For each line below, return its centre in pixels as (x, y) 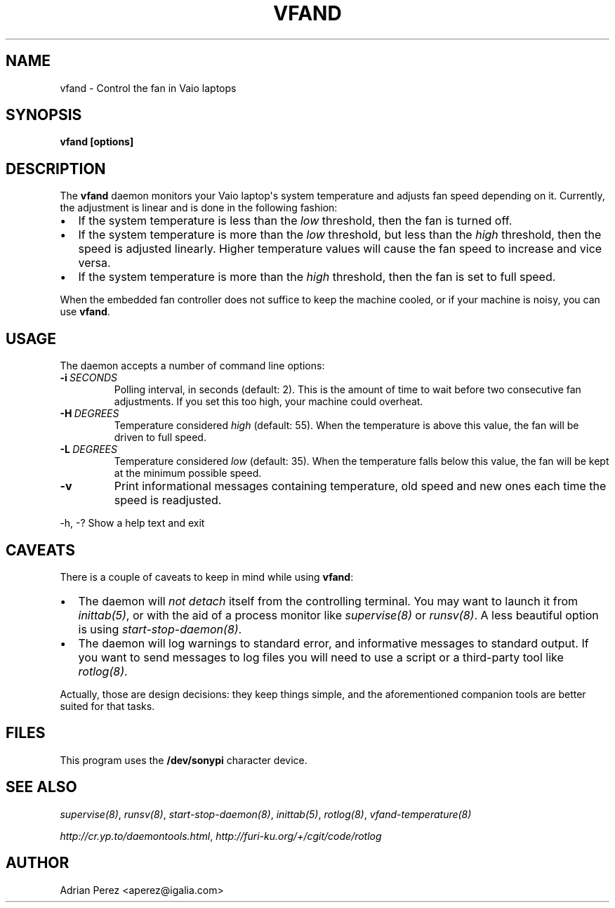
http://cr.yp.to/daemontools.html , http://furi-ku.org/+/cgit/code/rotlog (221, 836)
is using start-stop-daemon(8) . (160, 629)
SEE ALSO (41, 787)
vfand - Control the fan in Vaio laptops (148, 88)
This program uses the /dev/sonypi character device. (184, 760)
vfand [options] (97, 142)
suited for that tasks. (107, 706)
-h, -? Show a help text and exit (132, 523)
